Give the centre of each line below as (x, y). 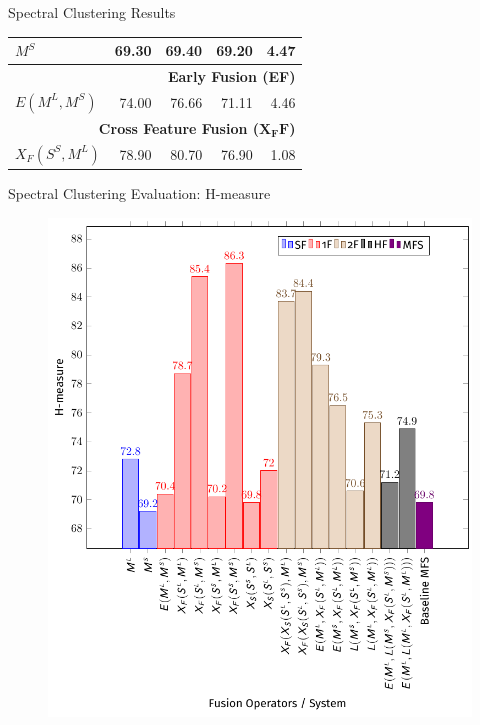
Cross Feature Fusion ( (179, 128)
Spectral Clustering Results (92, 12)
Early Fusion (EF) (231, 75)
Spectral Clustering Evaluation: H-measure (139, 193)
